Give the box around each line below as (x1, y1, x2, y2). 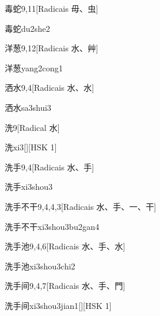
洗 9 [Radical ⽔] (5, 121, 60, 133)
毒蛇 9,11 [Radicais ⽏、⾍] (5, 2, 98, 14)
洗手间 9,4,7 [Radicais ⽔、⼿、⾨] (5, 279, 125, 292)
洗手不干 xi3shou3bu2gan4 (5, 220, 99, 232)
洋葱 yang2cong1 (5, 61, 63, 74)
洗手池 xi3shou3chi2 (5, 259, 75, 272)
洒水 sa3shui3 (5, 101, 52, 113)
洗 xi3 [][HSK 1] (5, 141, 57, 153)
